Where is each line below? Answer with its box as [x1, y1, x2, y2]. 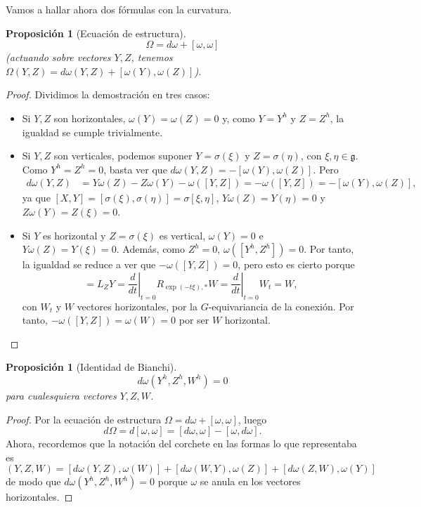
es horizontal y [42, 228, 106, 242]
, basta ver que [103, 162, 167, 176]
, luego [238, 411, 267, 426]
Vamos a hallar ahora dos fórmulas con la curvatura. [6, 2, 232, 16]
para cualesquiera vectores [6, 388, 117, 402]
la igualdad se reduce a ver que [22, 257, 156, 272]
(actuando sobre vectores [6, 50, 111, 65]
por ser [179, 312, 209, 327]
